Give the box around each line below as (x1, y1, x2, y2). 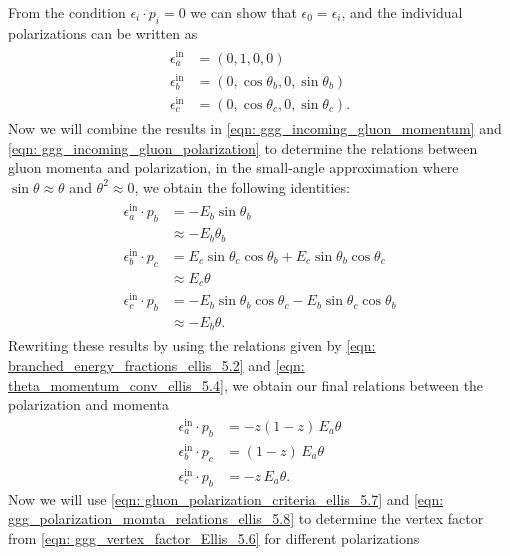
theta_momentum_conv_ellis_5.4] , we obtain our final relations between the (8, 374, 484, 395)
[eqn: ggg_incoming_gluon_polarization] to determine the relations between (8, 137, 478, 158)
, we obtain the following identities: (134, 176, 350, 197)
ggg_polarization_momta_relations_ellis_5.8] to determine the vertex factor (8, 508, 484, 529)
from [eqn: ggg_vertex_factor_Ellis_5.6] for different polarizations (8, 527, 420, 548)
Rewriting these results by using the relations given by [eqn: (8, 335, 376, 356)
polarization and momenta (8, 394, 170, 415)
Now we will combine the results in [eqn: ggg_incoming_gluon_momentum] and (8, 117, 502, 138)
